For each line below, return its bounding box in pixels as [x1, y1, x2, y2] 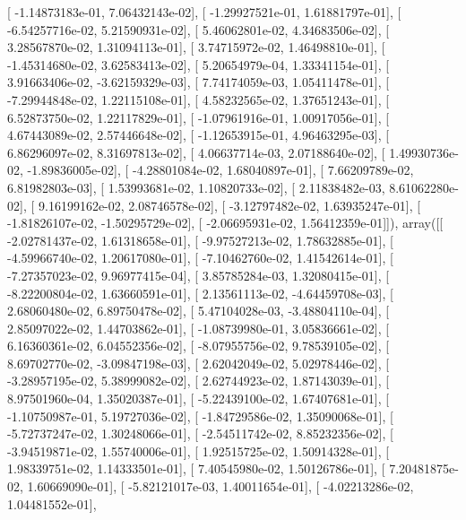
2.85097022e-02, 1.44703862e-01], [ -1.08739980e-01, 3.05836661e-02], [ [7, 318, 390, 337]
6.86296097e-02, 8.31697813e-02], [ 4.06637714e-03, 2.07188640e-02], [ [7, 143, 385, 161]
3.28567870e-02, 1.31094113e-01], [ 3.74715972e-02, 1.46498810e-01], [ [7, 38, 385, 56]
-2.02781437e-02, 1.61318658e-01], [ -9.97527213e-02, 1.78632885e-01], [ [7, 230, 393, 249]
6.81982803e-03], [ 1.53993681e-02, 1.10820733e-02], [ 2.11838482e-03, [7, 178, 385, 196]
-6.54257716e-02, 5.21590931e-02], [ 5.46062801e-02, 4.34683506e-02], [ [7, 20, 390, 39]
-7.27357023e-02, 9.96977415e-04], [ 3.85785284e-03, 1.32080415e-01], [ [7, 265, 390, 284]
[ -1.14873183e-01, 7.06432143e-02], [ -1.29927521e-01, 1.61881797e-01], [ [7, 3, 401, 21]
